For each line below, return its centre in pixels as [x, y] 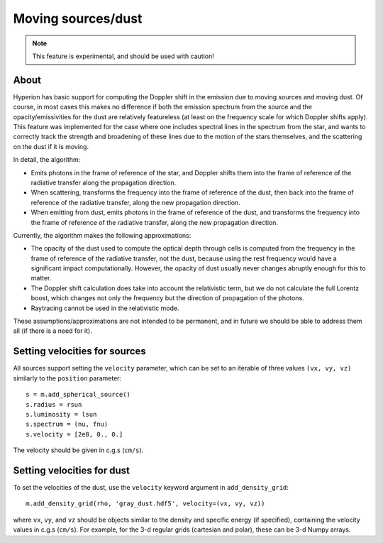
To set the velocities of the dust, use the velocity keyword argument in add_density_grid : [151, 487]
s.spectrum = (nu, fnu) [67, 424]
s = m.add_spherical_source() [78, 395]
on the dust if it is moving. [51, 146]
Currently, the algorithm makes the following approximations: [102, 235]
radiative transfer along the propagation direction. [104, 182]
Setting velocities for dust [72, 470]
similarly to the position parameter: [67, 378]
